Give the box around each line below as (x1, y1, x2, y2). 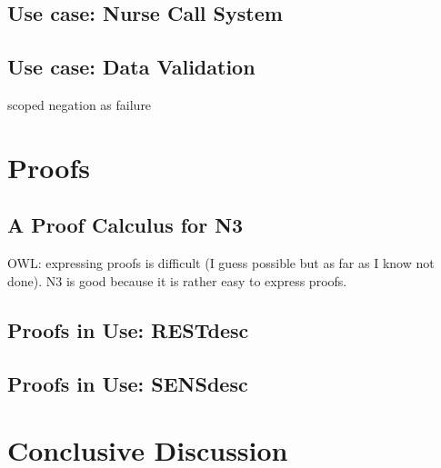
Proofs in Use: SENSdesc (7, 369, 248, 397)
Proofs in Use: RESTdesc (7, 315, 249, 344)
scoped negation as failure (7, 95, 152, 114)
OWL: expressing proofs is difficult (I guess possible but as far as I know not (7, 254, 435, 273)
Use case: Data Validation (7, 53, 256, 81)
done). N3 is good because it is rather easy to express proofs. (7, 271, 347, 290)
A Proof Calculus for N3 (7, 211, 244, 239)
